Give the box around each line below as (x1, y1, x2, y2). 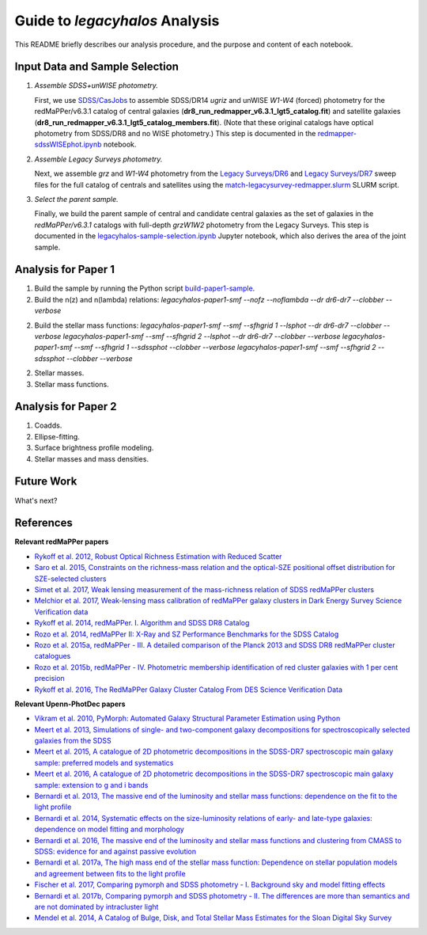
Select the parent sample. (34, 194, 119, 203)
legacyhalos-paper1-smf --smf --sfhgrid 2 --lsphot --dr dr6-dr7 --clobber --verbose (62, 332, 341, 340)
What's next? (14, 496, 58, 505)
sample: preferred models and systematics (34, 758, 174, 767)
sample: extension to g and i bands (34, 780, 149, 789)
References (14, 516, 73, 530)
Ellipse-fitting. (34, 431, 81, 441)
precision (34, 674, 65, 683)
